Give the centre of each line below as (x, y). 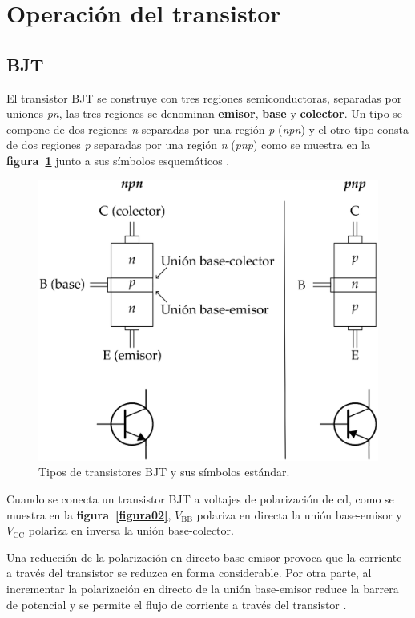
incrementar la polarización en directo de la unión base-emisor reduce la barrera (203, 588)
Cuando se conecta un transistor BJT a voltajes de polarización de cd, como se (200, 499)
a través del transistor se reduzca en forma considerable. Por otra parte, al (189, 573)
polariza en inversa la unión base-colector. (131, 530)
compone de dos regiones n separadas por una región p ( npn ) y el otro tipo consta (208, 129)
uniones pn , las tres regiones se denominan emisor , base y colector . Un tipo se (205, 113)
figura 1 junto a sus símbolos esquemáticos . (118, 160)
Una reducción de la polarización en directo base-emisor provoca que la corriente (204, 557)
